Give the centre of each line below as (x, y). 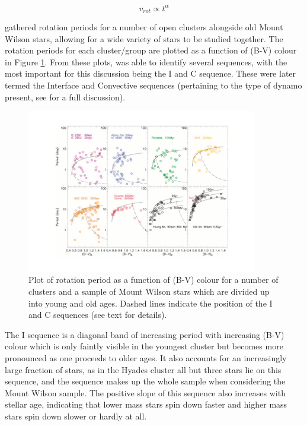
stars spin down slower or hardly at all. (76, 416)
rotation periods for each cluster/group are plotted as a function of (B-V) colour (151, 50)
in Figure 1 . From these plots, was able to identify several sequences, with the (146, 61)
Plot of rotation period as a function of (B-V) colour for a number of (153, 280)
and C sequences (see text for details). (98, 315)
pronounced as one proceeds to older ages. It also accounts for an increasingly (146, 357)
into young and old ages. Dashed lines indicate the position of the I (151, 303)
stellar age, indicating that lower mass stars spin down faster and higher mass (146, 404)
